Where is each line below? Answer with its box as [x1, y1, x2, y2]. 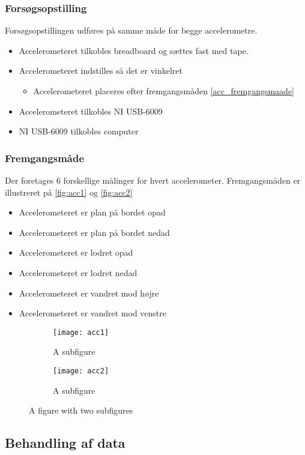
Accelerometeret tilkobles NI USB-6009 [19, 104, 163, 117]
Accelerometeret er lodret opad [19, 246, 133, 259]
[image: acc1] [53, 328, 109, 337]
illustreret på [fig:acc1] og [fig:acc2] [5, 185, 133, 198]
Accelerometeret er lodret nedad [19, 266, 137, 279]
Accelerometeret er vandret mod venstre [19, 307, 167, 319]
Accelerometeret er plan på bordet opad [19, 206, 166, 218]
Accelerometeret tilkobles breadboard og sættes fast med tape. [19, 44, 249, 56]
